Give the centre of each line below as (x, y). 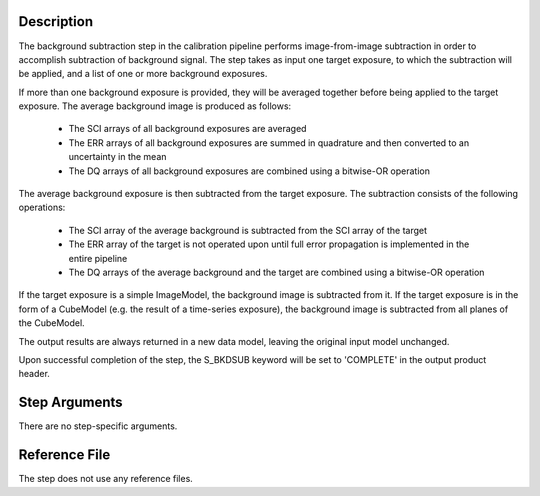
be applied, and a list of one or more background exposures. (143, 74)
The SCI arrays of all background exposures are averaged (187, 129)
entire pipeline (98, 258)
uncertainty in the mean (117, 157)
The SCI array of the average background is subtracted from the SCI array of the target (248, 230)
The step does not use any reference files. (106, 479)
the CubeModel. (51, 323)
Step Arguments (71, 402)
